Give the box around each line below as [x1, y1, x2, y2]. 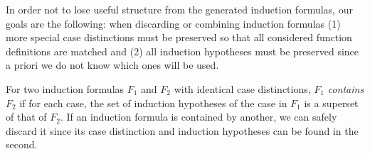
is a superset [304, 95, 359, 110]
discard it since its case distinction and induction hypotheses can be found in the [6, 123, 359, 138]
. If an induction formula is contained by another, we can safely [60, 109, 337, 124]
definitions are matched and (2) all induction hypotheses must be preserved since [6, 43, 359, 58]
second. [6, 137, 38, 152]
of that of [6, 109, 47, 124]
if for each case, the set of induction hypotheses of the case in [19, 95, 287, 110]
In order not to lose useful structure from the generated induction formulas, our [6, 2, 353, 16]
